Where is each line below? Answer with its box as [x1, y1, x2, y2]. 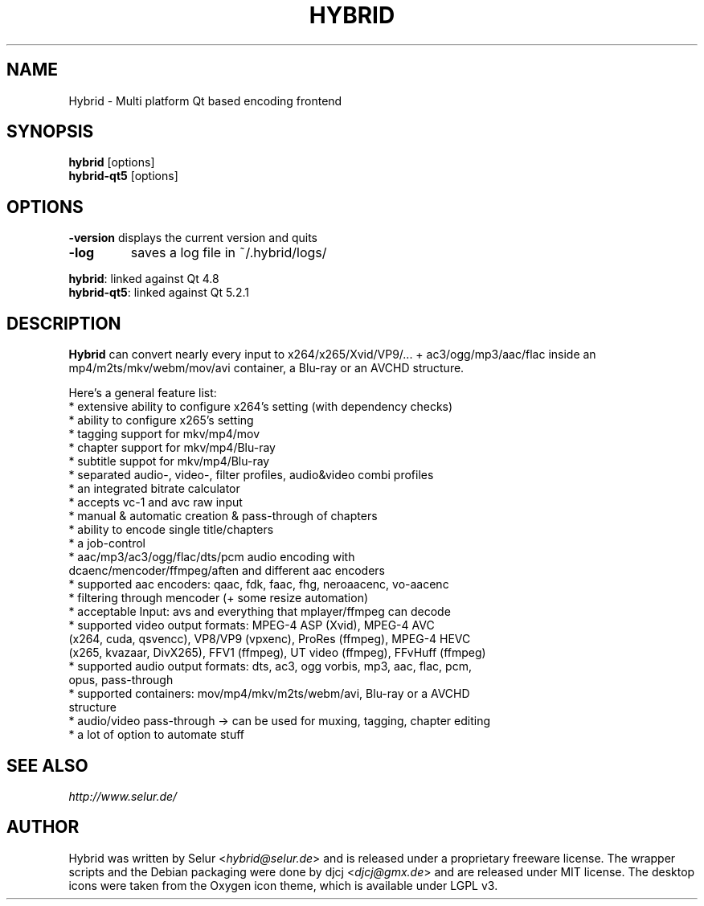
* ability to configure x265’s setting [68, 413, 254, 428]
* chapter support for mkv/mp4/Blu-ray [68, 441, 276, 455]
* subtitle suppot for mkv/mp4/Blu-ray [68, 454, 270, 469]
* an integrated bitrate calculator [68, 482, 240, 496]
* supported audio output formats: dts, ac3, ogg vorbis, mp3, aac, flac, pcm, [68, 659, 472, 674]
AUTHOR [6, 817, 80, 838]
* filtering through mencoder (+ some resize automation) [68, 591, 369, 605]
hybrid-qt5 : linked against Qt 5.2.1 [68, 285, 249, 300]
